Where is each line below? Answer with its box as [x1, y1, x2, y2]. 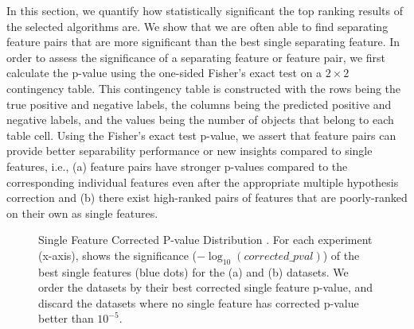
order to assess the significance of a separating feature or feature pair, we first [6, 48, 386, 65]
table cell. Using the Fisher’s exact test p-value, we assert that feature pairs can [6, 126, 396, 143]
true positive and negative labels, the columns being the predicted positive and [6, 95, 392, 112]
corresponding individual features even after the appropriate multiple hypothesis [6, 173, 399, 190]
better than [38, 310, 94, 327]
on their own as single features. [6, 204, 158, 221]
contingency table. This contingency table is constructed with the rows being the [6, 79, 401, 96]
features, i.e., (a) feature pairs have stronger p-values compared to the [6, 157, 348, 174]
